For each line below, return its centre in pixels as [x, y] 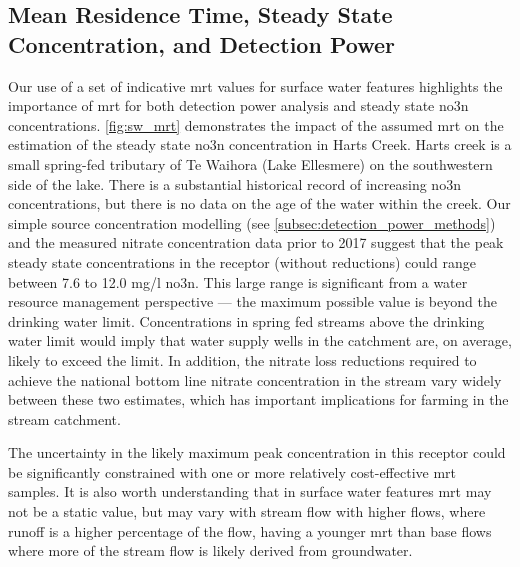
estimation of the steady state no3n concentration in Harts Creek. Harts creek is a [260, 144]
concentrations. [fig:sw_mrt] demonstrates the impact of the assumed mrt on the [256, 124]
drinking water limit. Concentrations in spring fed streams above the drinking [246, 320]
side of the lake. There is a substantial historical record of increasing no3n [234, 183]
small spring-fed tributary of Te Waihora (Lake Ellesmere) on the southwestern [250, 163]
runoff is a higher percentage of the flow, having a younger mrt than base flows [250, 530]
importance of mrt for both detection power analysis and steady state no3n [238, 105]
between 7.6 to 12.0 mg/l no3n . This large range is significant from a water [238, 281]
